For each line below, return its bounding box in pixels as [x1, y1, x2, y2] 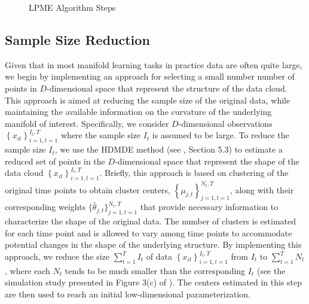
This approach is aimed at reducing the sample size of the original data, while [5, 93, 290, 106]
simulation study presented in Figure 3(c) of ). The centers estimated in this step [5, 276, 302, 288]
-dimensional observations [178, 117, 273, 129]
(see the [256, 264, 286, 276]
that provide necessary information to [140, 200, 279, 213]
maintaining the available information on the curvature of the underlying [5, 105, 272, 118]
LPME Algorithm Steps [29, 1, 116, 13]
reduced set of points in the [5, 154, 105, 167]
